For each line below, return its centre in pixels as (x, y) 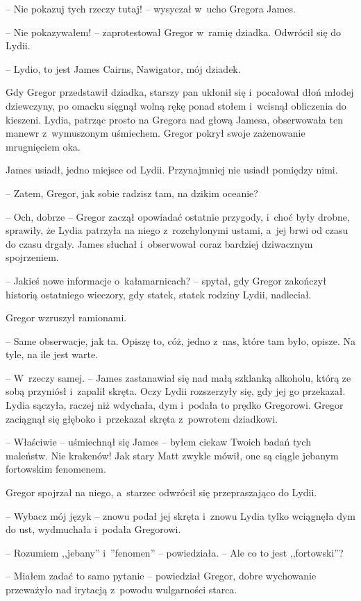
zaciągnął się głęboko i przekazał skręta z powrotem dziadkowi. (142, 418)
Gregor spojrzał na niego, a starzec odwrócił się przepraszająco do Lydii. (161, 492)
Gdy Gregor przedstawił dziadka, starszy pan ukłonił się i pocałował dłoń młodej (180, 92)
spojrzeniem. (32, 257)
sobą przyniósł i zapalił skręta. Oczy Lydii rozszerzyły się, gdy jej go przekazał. (176, 391)
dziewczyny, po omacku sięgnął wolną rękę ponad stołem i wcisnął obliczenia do (176, 105)
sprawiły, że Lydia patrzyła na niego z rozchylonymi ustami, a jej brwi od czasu (177, 230)
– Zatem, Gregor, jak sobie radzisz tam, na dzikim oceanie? (132, 193)
